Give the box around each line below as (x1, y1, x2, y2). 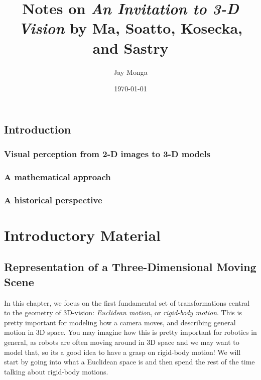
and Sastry (92, 37, 169, 58)
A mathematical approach (4, 170, 111, 183)
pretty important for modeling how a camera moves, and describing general (4, 317, 236, 327)
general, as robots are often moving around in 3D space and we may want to (4, 336, 239, 347)
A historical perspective (4, 193, 102, 206)
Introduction (4, 121, 71, 137)
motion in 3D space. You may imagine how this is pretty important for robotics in (4, 327, 257, 337)
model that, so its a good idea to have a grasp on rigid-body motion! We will (4, 346, 241, 357)
